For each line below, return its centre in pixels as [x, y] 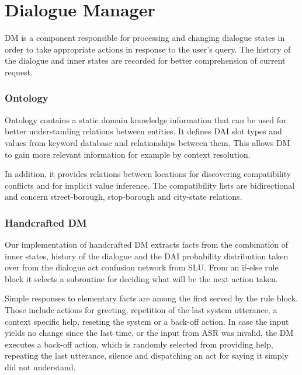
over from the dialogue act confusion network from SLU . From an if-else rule [142, 267]
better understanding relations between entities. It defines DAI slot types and [143, 131]
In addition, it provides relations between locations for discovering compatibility [148, 174]
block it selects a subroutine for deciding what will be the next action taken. [141, 278]
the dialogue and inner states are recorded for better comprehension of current [145, 60]
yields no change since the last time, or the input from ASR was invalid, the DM [149, 333]
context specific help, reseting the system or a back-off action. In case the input [147, 321]
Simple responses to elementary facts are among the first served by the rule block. [151, 298]
